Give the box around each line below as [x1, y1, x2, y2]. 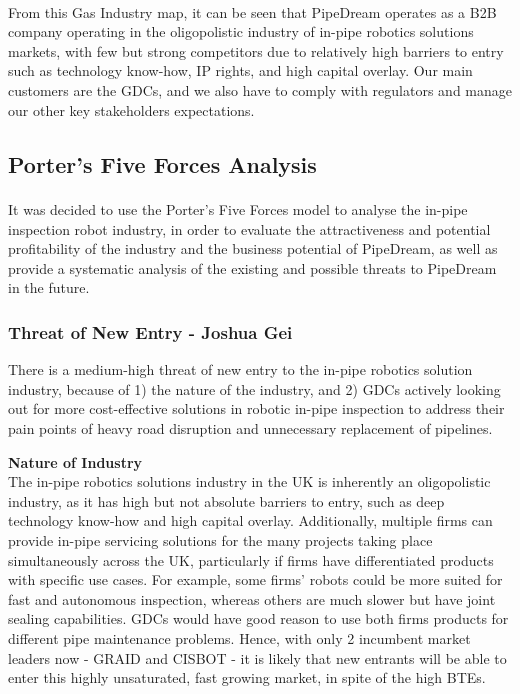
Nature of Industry [8, 451, 143, 472]
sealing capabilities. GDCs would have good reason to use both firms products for [8, 608, 509, 629]
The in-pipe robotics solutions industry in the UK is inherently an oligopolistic [8, 471, 491, 492]
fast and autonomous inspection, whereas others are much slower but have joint [8, 588, 496, 609]
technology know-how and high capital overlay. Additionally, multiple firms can [8, 510, 493, 531]
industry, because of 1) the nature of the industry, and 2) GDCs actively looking [8, 378, 501, 399]
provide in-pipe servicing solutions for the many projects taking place [8, 529, 433, 550]
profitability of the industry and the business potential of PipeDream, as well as [8, 238, 498, 259]
